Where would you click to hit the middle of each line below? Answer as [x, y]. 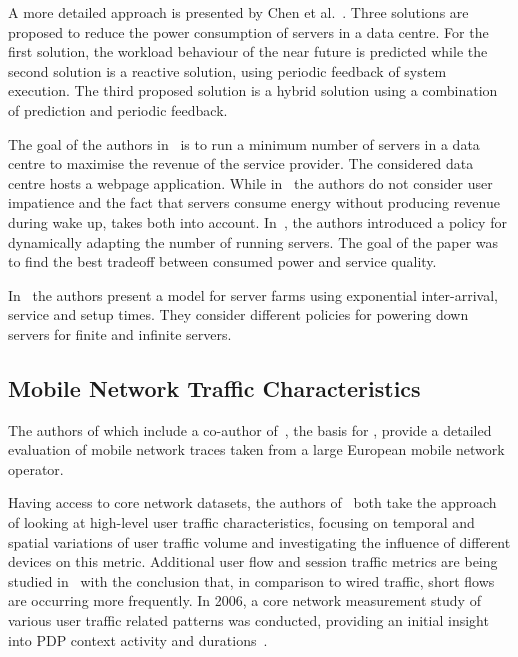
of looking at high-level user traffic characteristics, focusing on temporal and [241, 522]
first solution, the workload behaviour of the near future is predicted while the [248, 51]
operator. [36, 468]
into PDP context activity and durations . [138, 639]
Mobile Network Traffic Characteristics [214, 387]
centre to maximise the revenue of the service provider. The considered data [241, 163]
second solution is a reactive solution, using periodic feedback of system [227, 70]
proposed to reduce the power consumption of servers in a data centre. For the [248, 31]
